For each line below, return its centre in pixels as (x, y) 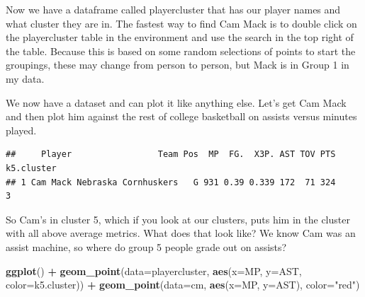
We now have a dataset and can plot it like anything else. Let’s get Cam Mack (176, 102)
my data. (25, 78)
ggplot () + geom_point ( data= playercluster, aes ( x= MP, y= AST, (154, 270)
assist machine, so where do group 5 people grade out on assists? (146, 246)
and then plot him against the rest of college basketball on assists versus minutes (181, 116)
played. (21, 130)
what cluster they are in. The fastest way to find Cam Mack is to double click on (181, 23)
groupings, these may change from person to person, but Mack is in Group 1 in (178, 65)
